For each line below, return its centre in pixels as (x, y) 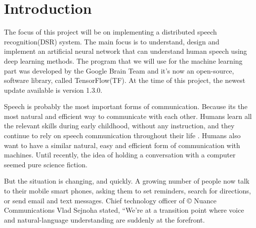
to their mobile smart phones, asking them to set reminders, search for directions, (128, 191)
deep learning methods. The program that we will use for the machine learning (123, 60)
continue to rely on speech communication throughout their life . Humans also (122, 135)
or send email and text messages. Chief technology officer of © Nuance (110, 200)
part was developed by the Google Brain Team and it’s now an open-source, (119, 70)
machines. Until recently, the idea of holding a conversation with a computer (120, 155)
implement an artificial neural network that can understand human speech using (126, 51)
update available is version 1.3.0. (53, 90)
